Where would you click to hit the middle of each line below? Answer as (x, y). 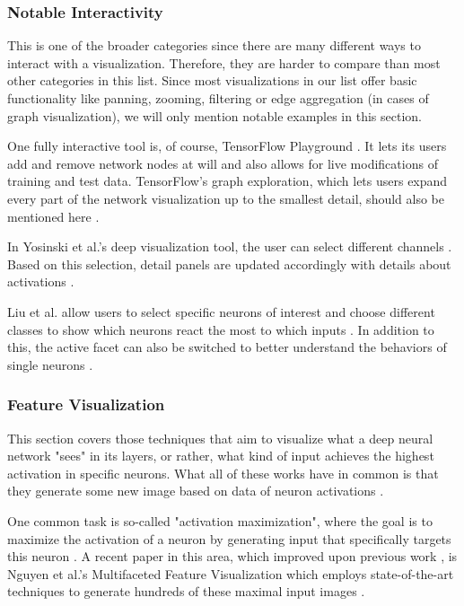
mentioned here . (53, 216)
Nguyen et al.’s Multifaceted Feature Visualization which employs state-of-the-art (231, 573)
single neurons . (50, 364)
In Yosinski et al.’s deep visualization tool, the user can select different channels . (230, 246)
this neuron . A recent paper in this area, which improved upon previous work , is (232, 556)
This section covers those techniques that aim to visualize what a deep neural (220, 438)
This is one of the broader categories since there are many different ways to (214, 45)
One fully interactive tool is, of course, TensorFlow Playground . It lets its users (227, 146)
